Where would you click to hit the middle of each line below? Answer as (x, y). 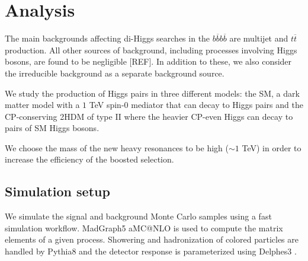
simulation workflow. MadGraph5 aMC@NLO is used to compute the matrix (144, 227)
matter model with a (42, 105)
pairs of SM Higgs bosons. (52, 128)
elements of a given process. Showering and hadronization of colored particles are (152, 239)
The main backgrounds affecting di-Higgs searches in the (108, 38)
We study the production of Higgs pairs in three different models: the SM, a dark (152, 93)
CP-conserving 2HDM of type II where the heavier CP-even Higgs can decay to (149, 116)
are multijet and (259, 38)
